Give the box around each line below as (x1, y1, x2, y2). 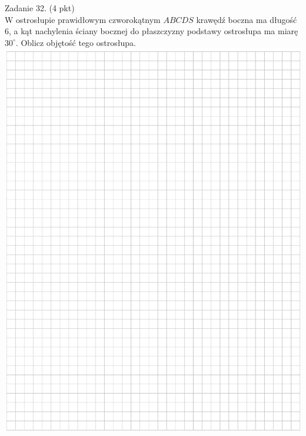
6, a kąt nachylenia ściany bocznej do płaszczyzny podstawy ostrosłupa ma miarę (5, 25, 298, 37)
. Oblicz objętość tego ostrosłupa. (15, 36, 136, 48)
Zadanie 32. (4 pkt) (5, 2, 75, 14)
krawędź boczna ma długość (196, 13, 297, 25)
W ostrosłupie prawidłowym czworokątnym (5, 13, 161, 25)
